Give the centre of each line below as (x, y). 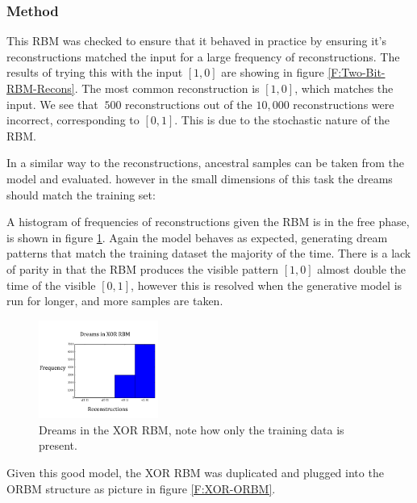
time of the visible (51, 285)
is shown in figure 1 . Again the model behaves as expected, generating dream (197, 237)
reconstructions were (344, 104)
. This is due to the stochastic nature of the (282, 120)
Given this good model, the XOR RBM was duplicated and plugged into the (195, 472)
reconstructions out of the (189, 104)
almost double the (362, 268)
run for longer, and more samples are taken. (115, 301)
